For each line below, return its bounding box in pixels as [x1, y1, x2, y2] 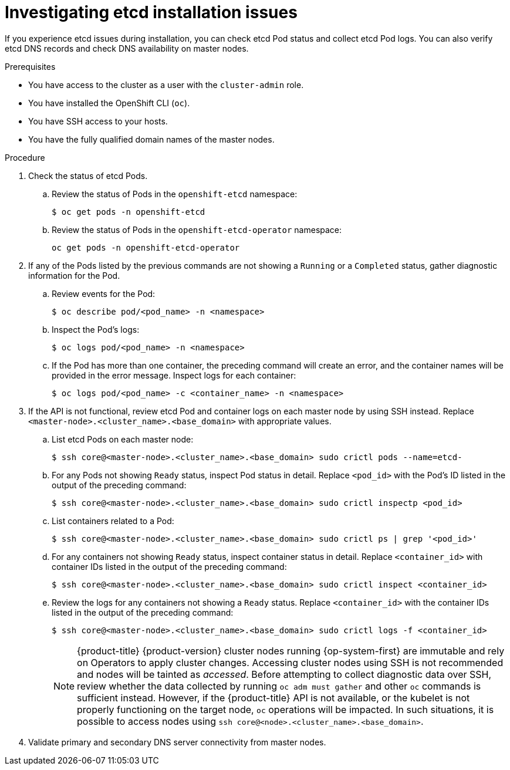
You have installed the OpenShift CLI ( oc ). [28, 97, 190, 108]
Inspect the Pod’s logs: [52, 324, 140, 335]
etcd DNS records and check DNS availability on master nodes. [5, 43, 249, 53]
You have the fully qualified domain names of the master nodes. [28, 134, 275, 144]
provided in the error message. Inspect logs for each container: [52, 370, 296, 380]
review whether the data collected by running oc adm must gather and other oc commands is [77, 680, 481, 692]
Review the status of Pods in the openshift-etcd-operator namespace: [52, 224, 342, 235]
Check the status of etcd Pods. [28, 170, 148, 181]
